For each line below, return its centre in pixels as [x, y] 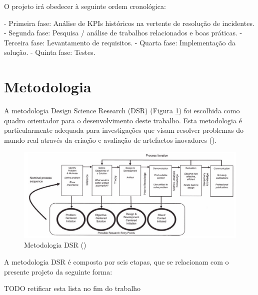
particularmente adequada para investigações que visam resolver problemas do [124, 130]
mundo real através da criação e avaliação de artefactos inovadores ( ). [110, 140]
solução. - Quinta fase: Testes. [50, 52]
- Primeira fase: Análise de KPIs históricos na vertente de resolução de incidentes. [129, 23]
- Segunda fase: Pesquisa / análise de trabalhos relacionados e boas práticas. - [123, 33]
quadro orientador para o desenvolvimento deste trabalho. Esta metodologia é [123, 120]
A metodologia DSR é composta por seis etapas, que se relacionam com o [116, 261]
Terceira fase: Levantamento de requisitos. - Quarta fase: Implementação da [120, 42]
